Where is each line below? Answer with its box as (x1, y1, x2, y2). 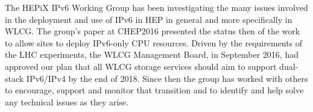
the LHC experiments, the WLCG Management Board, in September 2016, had (5, 48, 299, 61)
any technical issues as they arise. (5, 95, 128, 108)
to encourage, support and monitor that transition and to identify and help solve (5, 84, 304, 96)
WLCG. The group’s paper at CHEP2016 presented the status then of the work (5, 25, 300, 37)
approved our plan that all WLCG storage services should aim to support (5, 60, 277, 72)
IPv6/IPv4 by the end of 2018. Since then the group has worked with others (26, 72, 308, 84)
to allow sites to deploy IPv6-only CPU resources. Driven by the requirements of (5, 36, 303, 49)
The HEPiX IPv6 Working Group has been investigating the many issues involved (5, 1, 308, 13)
